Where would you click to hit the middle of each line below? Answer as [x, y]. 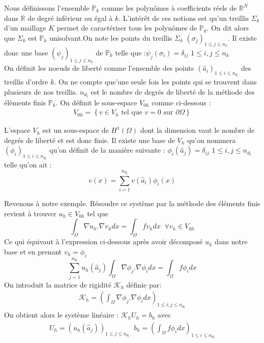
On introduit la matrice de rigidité [58, 284]
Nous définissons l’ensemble [47, 8]
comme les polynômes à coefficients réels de [169, 8]
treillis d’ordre [26, 82]
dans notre [231, 241]
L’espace [17, 130]
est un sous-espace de [76, 130]
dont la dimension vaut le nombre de [197, 130]
